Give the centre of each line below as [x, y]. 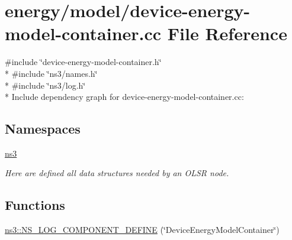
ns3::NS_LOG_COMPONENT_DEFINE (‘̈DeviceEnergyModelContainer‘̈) [142, 230]
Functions [35, 205]
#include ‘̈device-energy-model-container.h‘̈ [83, 62]
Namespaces [43, 129]
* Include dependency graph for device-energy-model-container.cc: [124, 97]
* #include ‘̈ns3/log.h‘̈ [45, 85]
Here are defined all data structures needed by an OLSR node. [117, 173]
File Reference [227, 33]
